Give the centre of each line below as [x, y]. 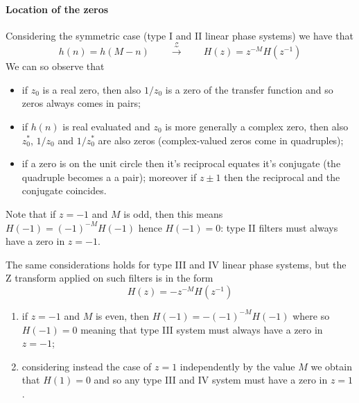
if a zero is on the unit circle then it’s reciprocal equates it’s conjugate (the [181, 163]
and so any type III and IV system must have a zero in [211, 380]
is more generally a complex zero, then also [257, 126]
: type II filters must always [279, 227]
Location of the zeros [57, 9]
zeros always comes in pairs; [81, 103]
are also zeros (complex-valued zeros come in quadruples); [221, 140]
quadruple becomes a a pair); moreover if [109, 177]
